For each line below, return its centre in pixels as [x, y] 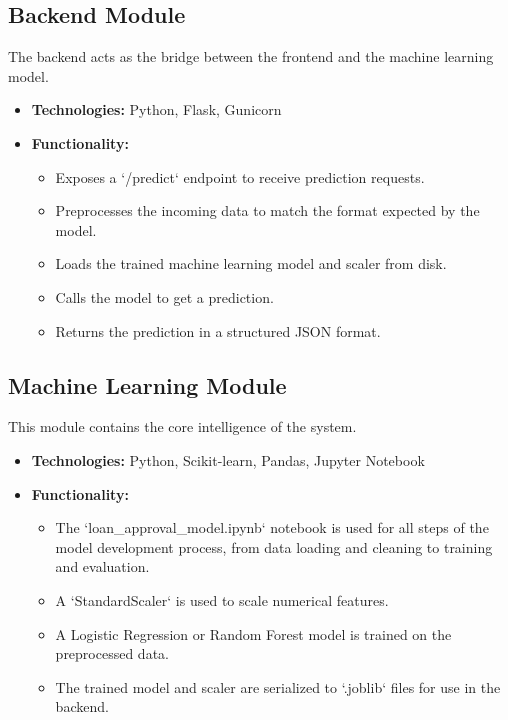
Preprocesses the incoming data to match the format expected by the [267, 210]
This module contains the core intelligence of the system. [182, 426]
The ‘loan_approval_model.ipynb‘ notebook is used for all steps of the [272, 527]
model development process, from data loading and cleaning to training [274, 546]
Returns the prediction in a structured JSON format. [218, 330]
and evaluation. [102, 566]
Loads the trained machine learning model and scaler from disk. [251, 263]
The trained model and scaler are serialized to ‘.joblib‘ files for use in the [278, 686]
